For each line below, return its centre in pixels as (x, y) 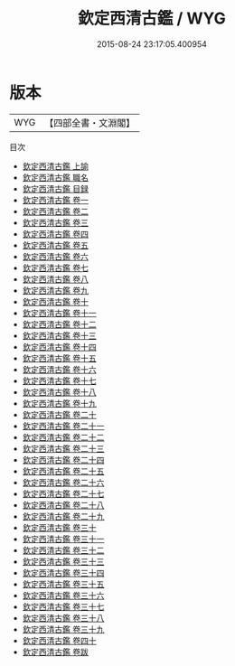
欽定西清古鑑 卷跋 (55, 652)
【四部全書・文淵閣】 (90, 123)
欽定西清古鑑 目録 (55, 188)
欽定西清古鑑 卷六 (55, 256)
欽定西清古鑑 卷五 (55, 245)
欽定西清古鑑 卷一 (55, 200)
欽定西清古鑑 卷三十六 (63, 595)
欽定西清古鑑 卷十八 (59, 392)
